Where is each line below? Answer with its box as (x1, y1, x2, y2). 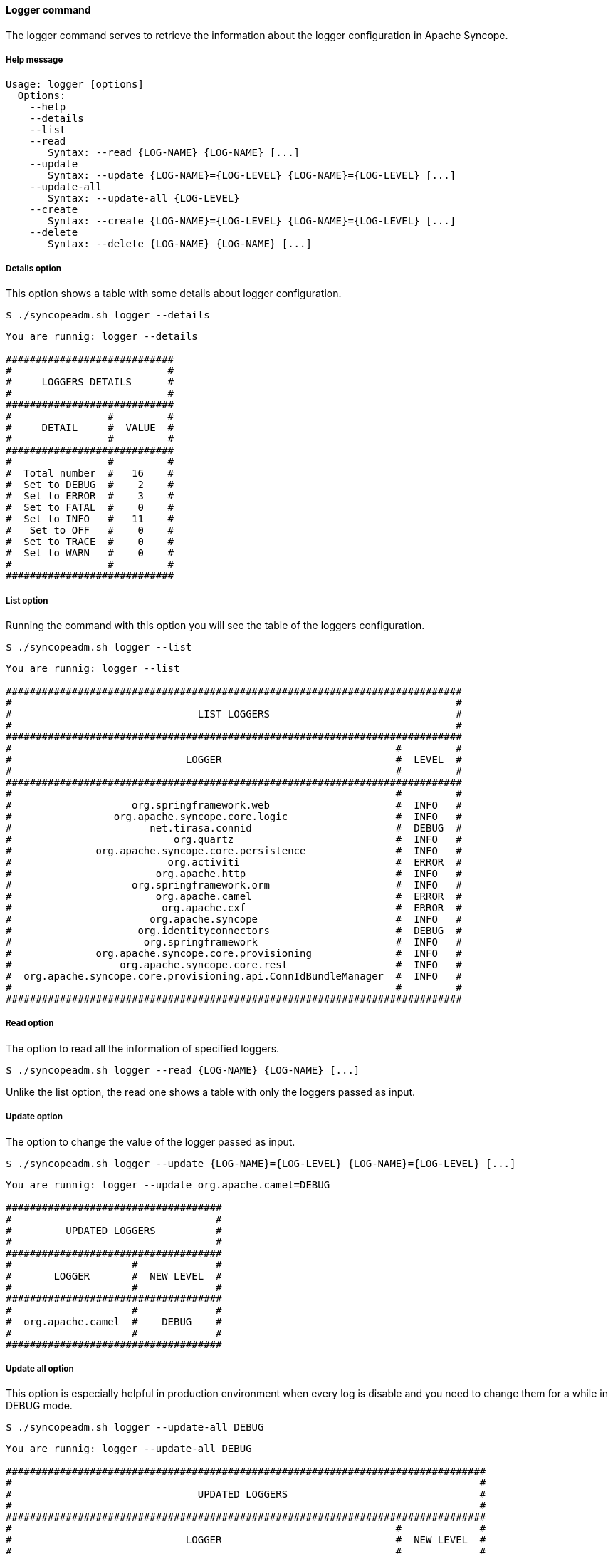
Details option (6, 263, 62, 274)
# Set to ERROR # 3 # (6, 490, 174, 502)
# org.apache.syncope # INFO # (6, 913, 462, 925)
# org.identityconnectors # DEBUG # (6, 924, 462, 936)
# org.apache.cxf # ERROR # (6, 901, 462, 913)
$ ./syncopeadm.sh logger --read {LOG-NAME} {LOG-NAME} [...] (6, 1064, 360, 1076)
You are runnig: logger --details (6, 331, 198, 343)
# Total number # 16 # (6, 467, 174, 480)
